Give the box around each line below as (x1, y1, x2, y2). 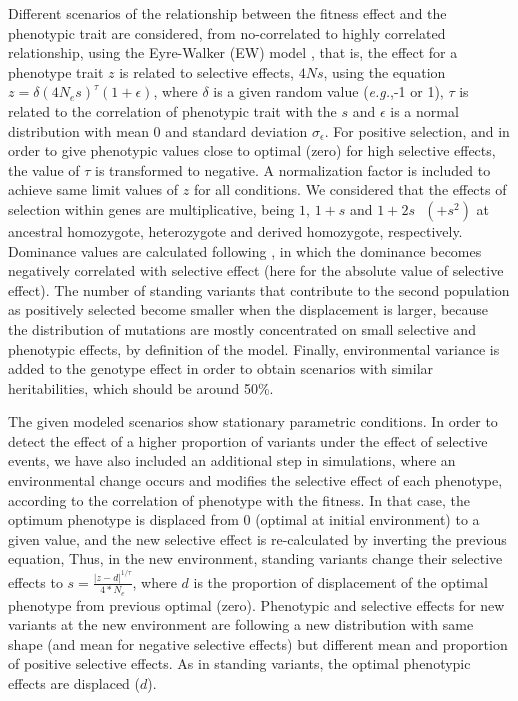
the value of (8, 159, 80, 180)
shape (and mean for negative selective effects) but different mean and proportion (8, 633, 508, 654)
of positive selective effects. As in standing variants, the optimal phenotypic (8, 653, 471, 674)
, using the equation (323, 61, 446, 82)
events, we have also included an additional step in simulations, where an (8, 450, 456, 471)
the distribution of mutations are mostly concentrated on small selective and (8, 318, 476, 339)
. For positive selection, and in (324, 120, 510, 141)
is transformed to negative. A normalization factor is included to (95, 159, 491, 180)
